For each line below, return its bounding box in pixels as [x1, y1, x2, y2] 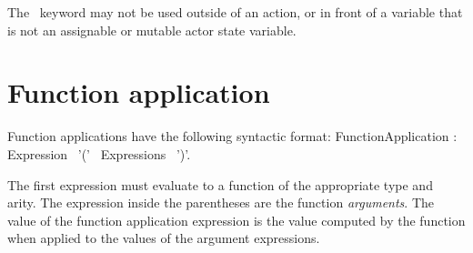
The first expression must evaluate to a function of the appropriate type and [7, 175, 433, 194]
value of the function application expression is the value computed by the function [7, 210, 466, 229]
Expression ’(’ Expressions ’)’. [7, 144, 191, 163]
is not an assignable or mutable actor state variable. [7, 20, 297, 39]
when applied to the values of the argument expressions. [7, 228, 320, 248]
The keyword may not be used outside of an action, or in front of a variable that [7, 3, 463, 21]
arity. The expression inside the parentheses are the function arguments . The [7, 193, 434, 212]
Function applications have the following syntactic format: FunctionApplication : [7, 126, 458, 146]
